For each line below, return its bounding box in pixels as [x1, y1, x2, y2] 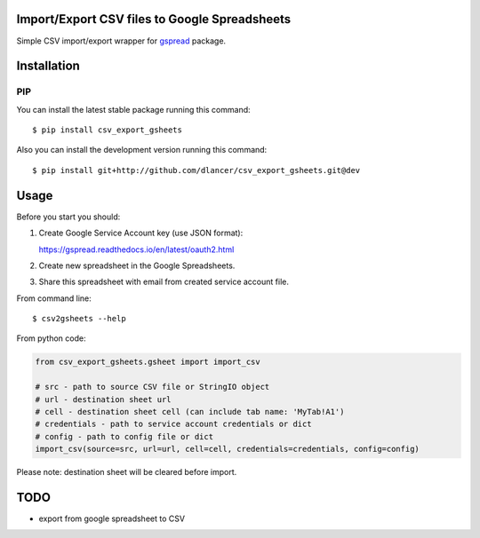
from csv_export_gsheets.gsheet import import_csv [35, 357, 261, 368]
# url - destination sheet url [35, 394, 172, 404]
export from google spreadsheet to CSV [38, 513, 186, 524]
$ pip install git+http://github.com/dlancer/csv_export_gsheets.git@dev [32, 165, 361, 175]
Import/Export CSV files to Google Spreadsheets [16, 12, 292, 27]
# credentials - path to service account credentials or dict [35, 419, 312, 430]
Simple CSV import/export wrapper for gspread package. [16, 36, 227, 46]
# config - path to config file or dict [35, 431, 213, 441]
